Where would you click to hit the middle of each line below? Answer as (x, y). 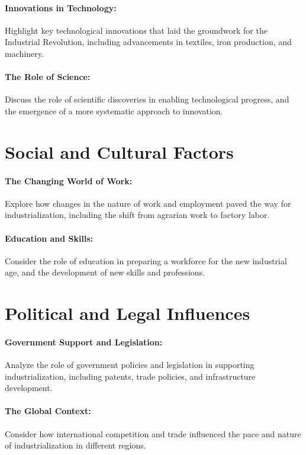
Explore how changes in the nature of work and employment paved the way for (148, 203)
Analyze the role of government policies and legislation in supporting (130, 365)
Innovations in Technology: (61, 7)
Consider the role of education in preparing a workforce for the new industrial (146, 260)
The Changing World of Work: (69, 180)
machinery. (24, 53)
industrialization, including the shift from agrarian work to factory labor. (137, 215)
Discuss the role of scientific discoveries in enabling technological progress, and (147, 99)
